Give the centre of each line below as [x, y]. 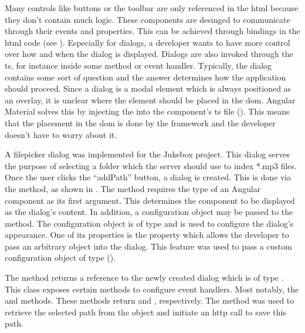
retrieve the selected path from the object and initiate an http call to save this [145, 312]
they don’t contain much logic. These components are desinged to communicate [148, 19]
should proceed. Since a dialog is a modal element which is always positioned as [148, 88]
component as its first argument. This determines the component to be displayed [150, 200]
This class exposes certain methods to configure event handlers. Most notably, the [152, 289]
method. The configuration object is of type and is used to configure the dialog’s [149, 223]
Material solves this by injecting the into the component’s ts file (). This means [147, 111]
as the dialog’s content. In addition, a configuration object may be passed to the [149, 212]
